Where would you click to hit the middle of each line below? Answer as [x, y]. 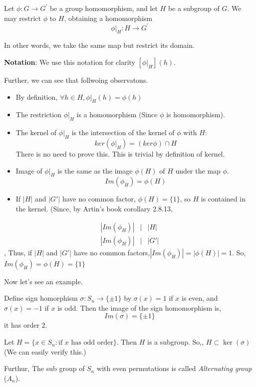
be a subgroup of [194, 8]
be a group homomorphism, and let [104, 8]
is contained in [223, 199]
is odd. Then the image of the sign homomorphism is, [139, 307]
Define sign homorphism [41, 298]
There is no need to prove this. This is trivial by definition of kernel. [120, 154]
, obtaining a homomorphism [108, 18]
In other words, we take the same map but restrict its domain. [99, 45]
